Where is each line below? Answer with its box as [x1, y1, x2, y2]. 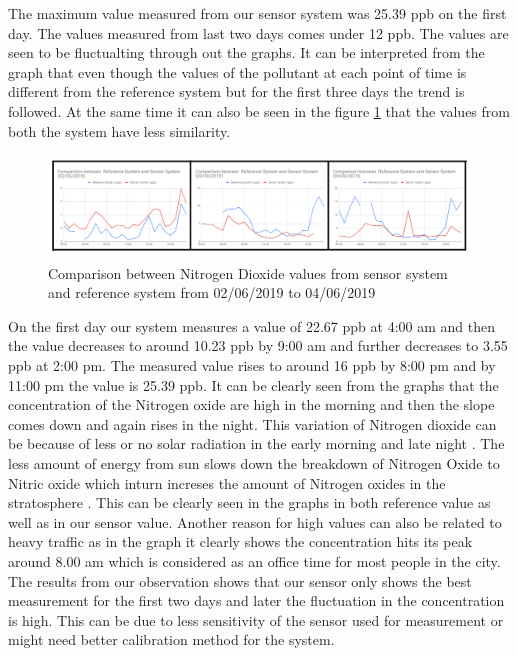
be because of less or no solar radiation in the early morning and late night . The [8, 433, 505, 454]
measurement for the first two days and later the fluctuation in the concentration [8, 590, 505, 611]
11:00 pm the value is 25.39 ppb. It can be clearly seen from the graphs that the [8, 374, 499, 395]
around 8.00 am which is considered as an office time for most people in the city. [8, 550, 501, 571]
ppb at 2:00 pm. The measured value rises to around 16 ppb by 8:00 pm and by [8, 355, 496, 376]
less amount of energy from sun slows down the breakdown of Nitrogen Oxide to [8, 453, 500, 474]
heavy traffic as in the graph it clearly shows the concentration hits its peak [8, 531, 473, 552]
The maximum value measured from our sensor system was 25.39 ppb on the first [8, 3, 507, 23]
